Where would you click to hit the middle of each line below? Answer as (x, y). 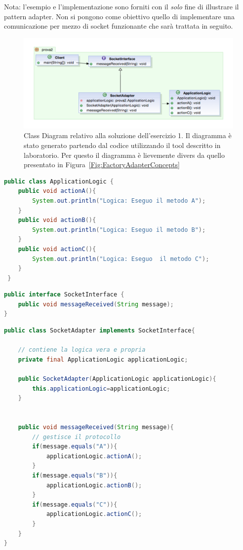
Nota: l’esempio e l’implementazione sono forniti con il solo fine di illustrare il (121, 6)
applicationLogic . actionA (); (94, 456)
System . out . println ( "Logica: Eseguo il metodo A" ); (119, 201)
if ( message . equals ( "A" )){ (75, 447)
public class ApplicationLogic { (59, 181)
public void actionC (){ (57, 249)
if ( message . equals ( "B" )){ (75, 475)
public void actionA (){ (57, 191)
